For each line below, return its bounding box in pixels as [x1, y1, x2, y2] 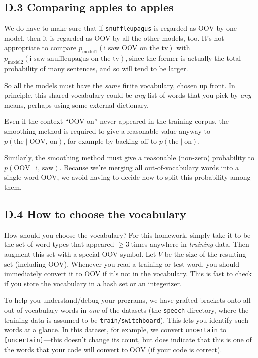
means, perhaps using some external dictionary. [4, 99, 149, 110]
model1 [82, 49, 98, 55]
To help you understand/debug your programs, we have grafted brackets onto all [4, 295, 251, 305]
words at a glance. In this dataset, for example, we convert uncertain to [4, 324, 227, 335]
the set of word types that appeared [4, 239, 114, 249]
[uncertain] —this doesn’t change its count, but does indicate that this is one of [4, 334, 252, 344]
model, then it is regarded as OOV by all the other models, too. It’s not [4, 32, 224, 43]
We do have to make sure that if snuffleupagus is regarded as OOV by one [4, 23, 237, 33]
